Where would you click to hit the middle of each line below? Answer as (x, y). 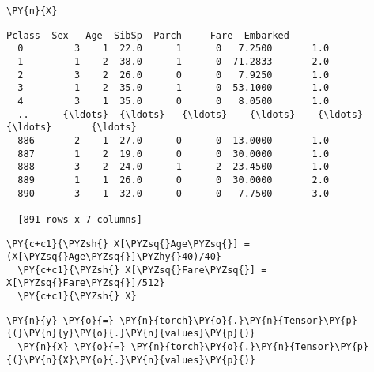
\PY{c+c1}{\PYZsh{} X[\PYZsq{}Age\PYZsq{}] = (128, 244)
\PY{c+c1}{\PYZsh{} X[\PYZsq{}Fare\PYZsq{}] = (142, 270)
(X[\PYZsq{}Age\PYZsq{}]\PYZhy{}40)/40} (114, 257)
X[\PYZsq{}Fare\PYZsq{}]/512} (86, 283)
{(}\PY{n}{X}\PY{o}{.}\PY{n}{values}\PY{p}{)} (131, 360)
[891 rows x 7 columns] (80, 219)
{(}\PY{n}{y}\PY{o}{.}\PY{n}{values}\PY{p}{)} (131, 334)
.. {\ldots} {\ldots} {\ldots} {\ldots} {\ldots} (191, 114)
